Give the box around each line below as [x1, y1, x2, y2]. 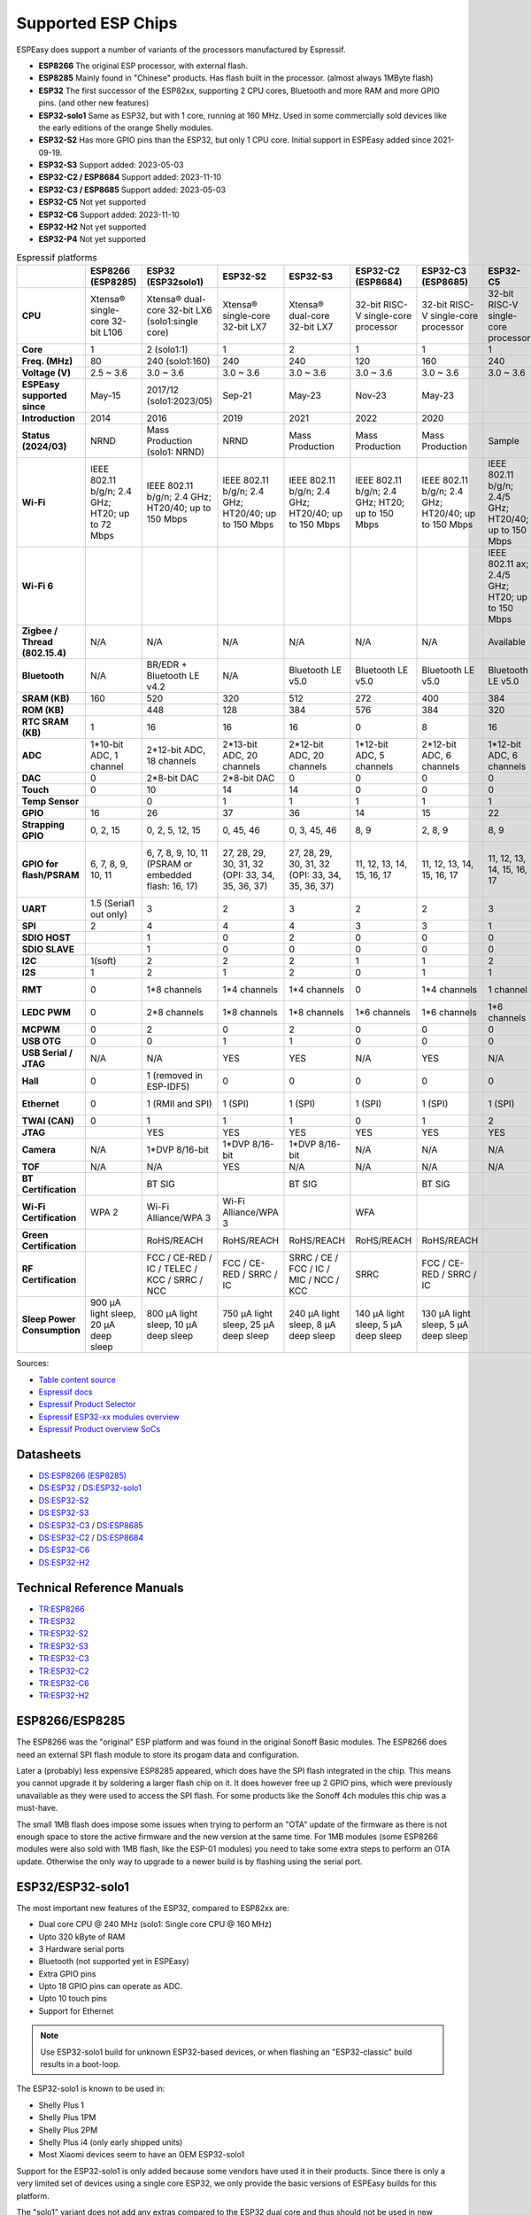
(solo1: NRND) [146, 446, 205, 458]
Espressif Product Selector [38, 1399, 136, 1410]
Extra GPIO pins [38, 1968, 96, 1979]
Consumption [21, 1325, 81, 1337]
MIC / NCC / [289, 1274, 340, 1286]
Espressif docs [38, 1387, 93, 1397]
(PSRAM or [146, 858, 193, 870]
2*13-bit [222, 738, 258, 750]
